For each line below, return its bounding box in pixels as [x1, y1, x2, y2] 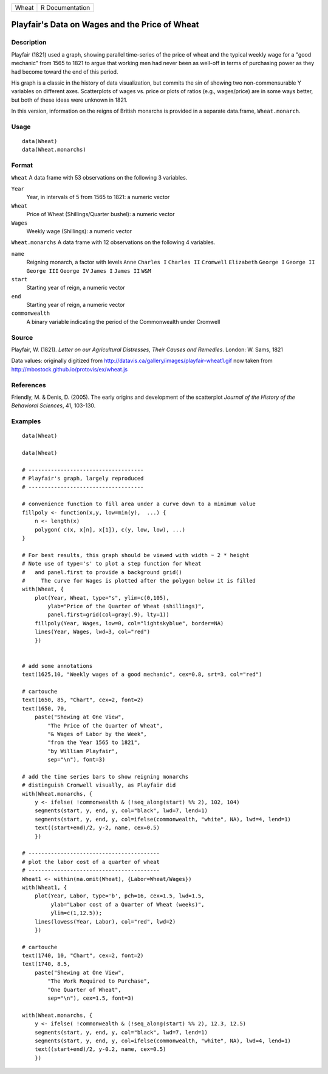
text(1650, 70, [22, 705, 67, 712]
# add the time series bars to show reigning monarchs [22, 773, 189, 780]
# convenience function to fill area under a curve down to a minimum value [22, 500, 256, 508]
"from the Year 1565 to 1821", [47, 739, 141, 746]
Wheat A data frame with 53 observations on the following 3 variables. [11, 174, 188, 181]
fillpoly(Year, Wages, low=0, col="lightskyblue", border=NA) [34, 620, 224, 626]
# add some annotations [22, 662, 93, 669]
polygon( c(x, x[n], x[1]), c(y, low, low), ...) [34, 526, 185, 533]
